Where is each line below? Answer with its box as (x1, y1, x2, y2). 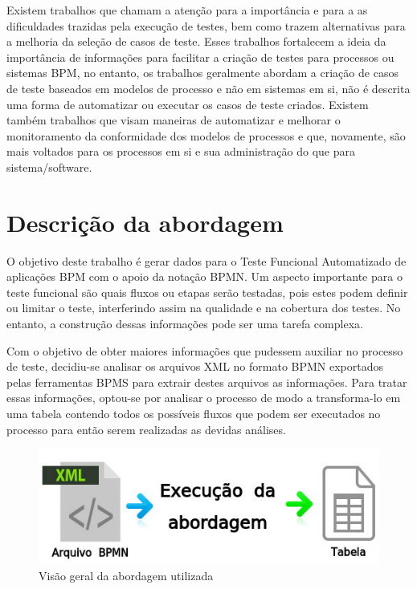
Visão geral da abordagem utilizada (39, 567, 214, 584)
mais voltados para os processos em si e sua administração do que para (6, 143, 356, 160)
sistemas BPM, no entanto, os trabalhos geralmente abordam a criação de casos (6, 64, 399, 81)
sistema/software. (6, 158, 92, 175)
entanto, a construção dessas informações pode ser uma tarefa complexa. (6, 315, 363, 332)
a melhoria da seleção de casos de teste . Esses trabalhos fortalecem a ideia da (6, 33, 386, 50)
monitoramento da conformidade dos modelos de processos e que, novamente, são (6, 127, 406, 144)
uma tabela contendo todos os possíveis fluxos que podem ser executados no (6, 405, 381, 421)
